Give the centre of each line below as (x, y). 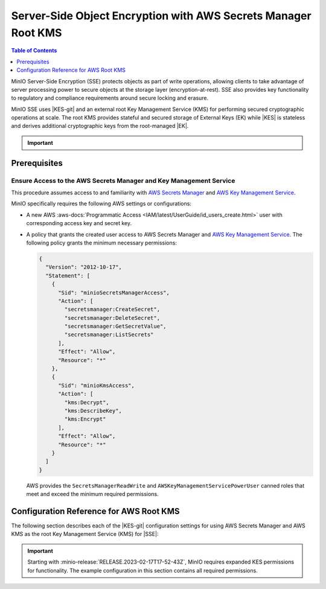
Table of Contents (34, 51)
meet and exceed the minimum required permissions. (93, 494)
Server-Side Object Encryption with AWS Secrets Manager (161, 16)
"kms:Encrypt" (85, 419)
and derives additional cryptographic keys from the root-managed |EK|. (100, 126)
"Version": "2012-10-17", (84, 267)
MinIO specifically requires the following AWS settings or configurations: (101, 204)
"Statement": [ (68, 275)
